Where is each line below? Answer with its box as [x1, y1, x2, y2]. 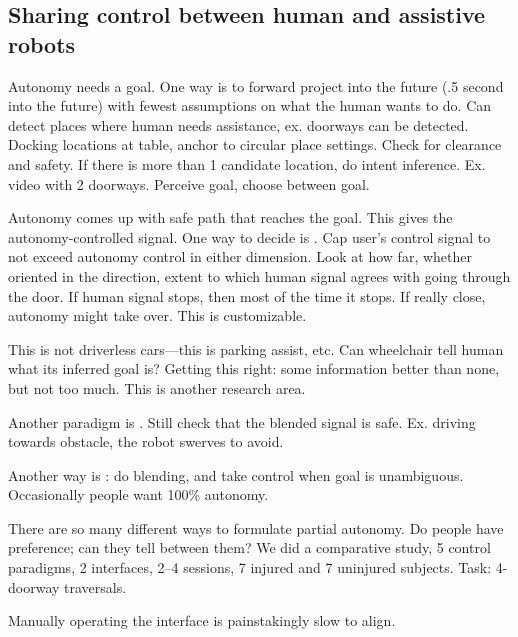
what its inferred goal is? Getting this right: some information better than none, [8, 358, 500, 379]
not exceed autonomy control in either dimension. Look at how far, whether [8, 246, 472, 267]
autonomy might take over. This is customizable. [8, 305, 307, 326]
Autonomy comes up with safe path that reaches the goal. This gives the [8, 207, 453, 228]
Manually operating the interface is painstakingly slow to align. [8, 610, 396, 631]
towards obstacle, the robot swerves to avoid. [8, 431, 284, 452]
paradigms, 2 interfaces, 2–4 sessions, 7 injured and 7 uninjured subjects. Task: [8, 557, 492, 578]
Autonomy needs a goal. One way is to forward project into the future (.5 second [8, 75, 504, 96]
